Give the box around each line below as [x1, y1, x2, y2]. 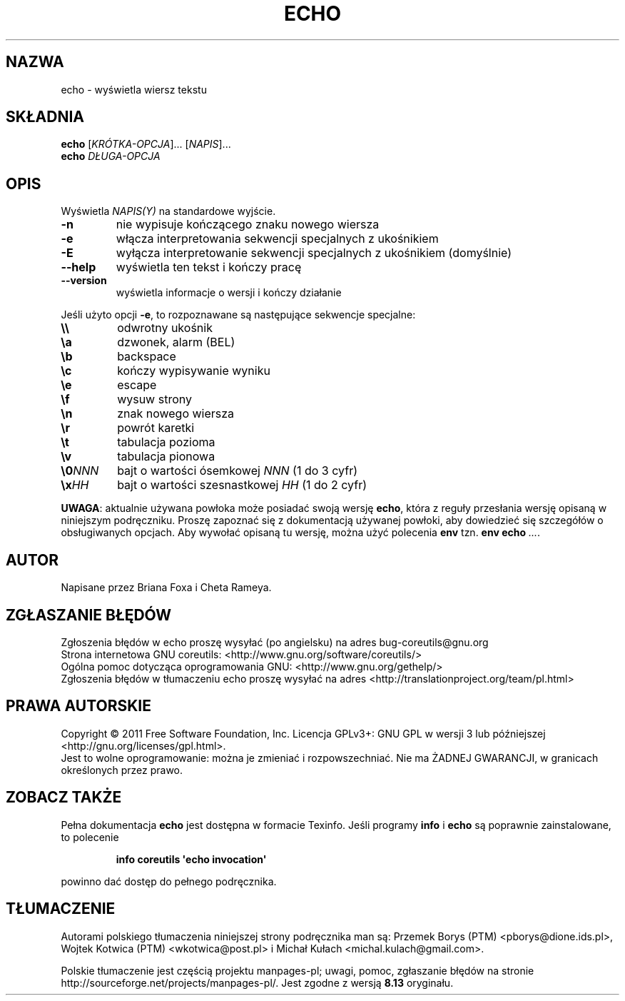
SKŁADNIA [6, 108, 84, 126]
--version [61, 274, 107, 287]
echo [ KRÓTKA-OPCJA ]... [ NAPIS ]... [61, 138, 231, 151]
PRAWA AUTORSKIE [6, 697, 151, 715]
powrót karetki [117, 421, 195, 436]
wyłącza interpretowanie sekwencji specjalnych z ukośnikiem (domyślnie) [116, 246, 512, 261]
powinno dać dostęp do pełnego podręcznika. [61, 875, 277, 887]
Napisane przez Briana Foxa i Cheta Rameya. [61, 581, 272, 594]
